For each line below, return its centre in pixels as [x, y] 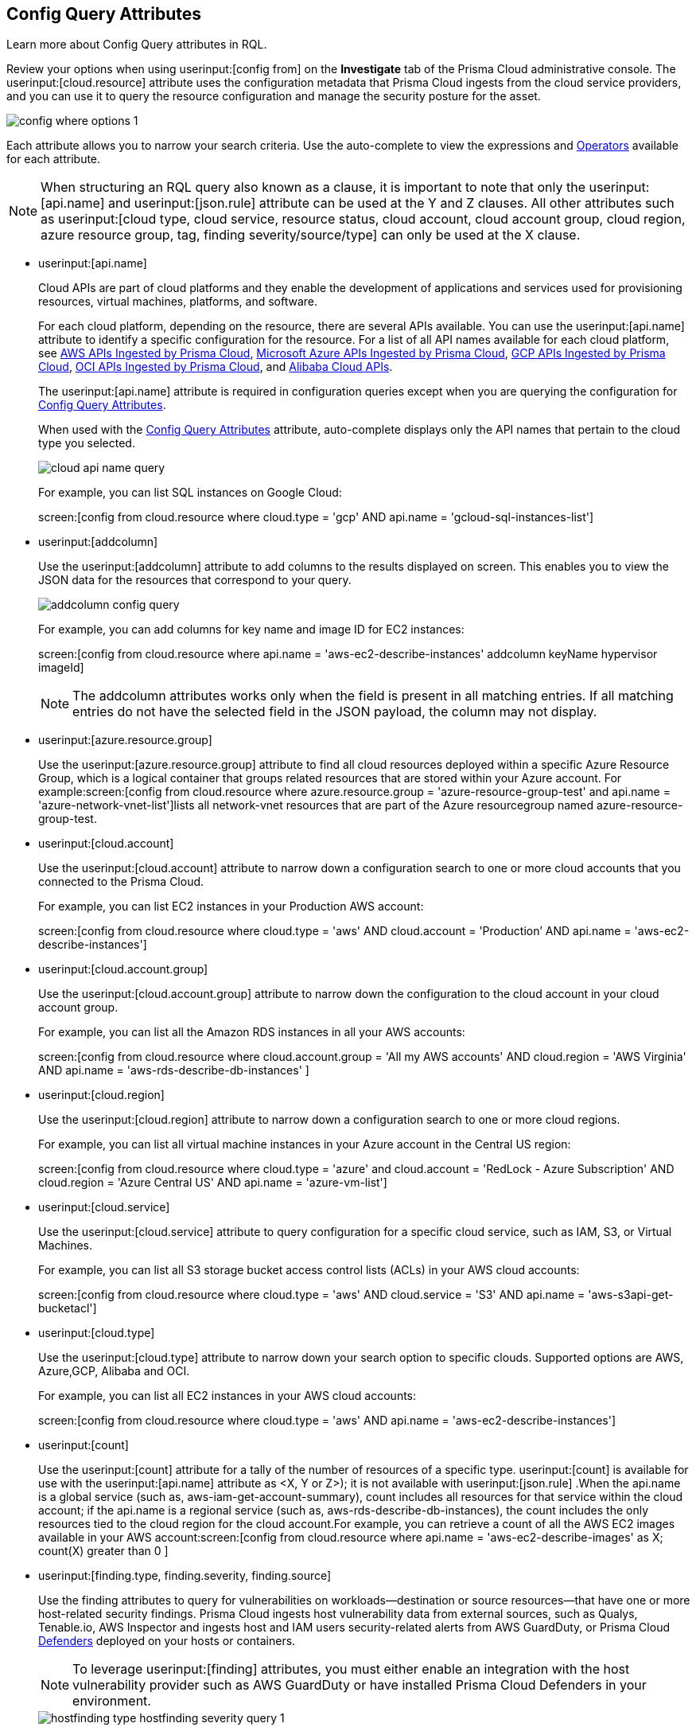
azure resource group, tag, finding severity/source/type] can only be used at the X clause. [311, 235]
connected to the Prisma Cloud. [121, 882]
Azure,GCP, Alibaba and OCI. [114, 1371]
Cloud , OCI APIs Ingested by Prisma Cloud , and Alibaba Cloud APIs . [216, 367]
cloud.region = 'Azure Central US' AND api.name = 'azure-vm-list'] [213, 1183]
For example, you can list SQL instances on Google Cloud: [190, 493]
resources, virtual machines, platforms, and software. [178, 302]
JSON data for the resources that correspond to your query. [195, 580]
